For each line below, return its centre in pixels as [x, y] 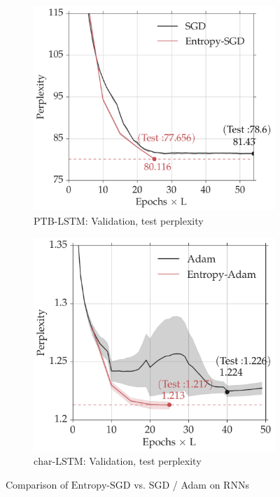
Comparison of [37, 485]
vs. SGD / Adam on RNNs [191, 485]
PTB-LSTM [59, 222]
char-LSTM [58, 462]
